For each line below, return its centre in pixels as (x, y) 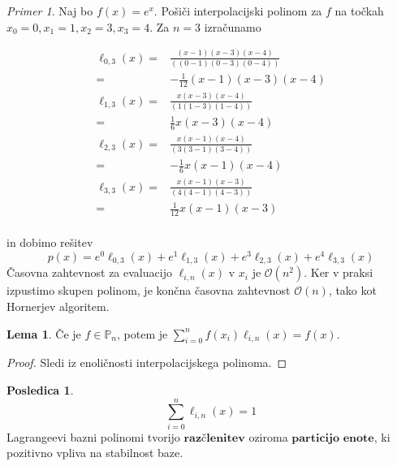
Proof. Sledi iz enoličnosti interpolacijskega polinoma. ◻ (147, 362)
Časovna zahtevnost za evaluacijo (89, 272)
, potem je (142, 333)
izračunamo (233, 26)
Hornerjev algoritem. (58, 306)
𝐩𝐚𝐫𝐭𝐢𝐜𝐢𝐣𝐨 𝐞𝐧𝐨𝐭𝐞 (333, 438)
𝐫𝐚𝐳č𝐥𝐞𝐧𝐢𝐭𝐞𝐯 (214, 438)
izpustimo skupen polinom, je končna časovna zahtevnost (149, 290)
